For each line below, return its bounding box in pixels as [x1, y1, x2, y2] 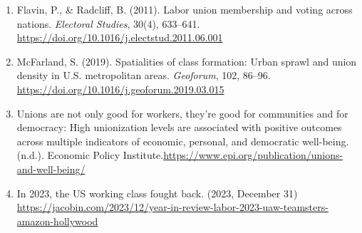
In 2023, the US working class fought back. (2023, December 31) [16, 185, 298, 200]
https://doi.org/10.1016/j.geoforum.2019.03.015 [16, 81, 224, 96]
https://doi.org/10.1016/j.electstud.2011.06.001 [16, 30, 223, 45]
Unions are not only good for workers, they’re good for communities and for [16, 105, 348, 120]
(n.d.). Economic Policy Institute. [16, 147, 164, 162]
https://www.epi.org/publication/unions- [163, 147, 343, 162]
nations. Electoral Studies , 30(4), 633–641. [16, 16, 200, 31]
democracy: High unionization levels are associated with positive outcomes [16, 120, 342, 135]
